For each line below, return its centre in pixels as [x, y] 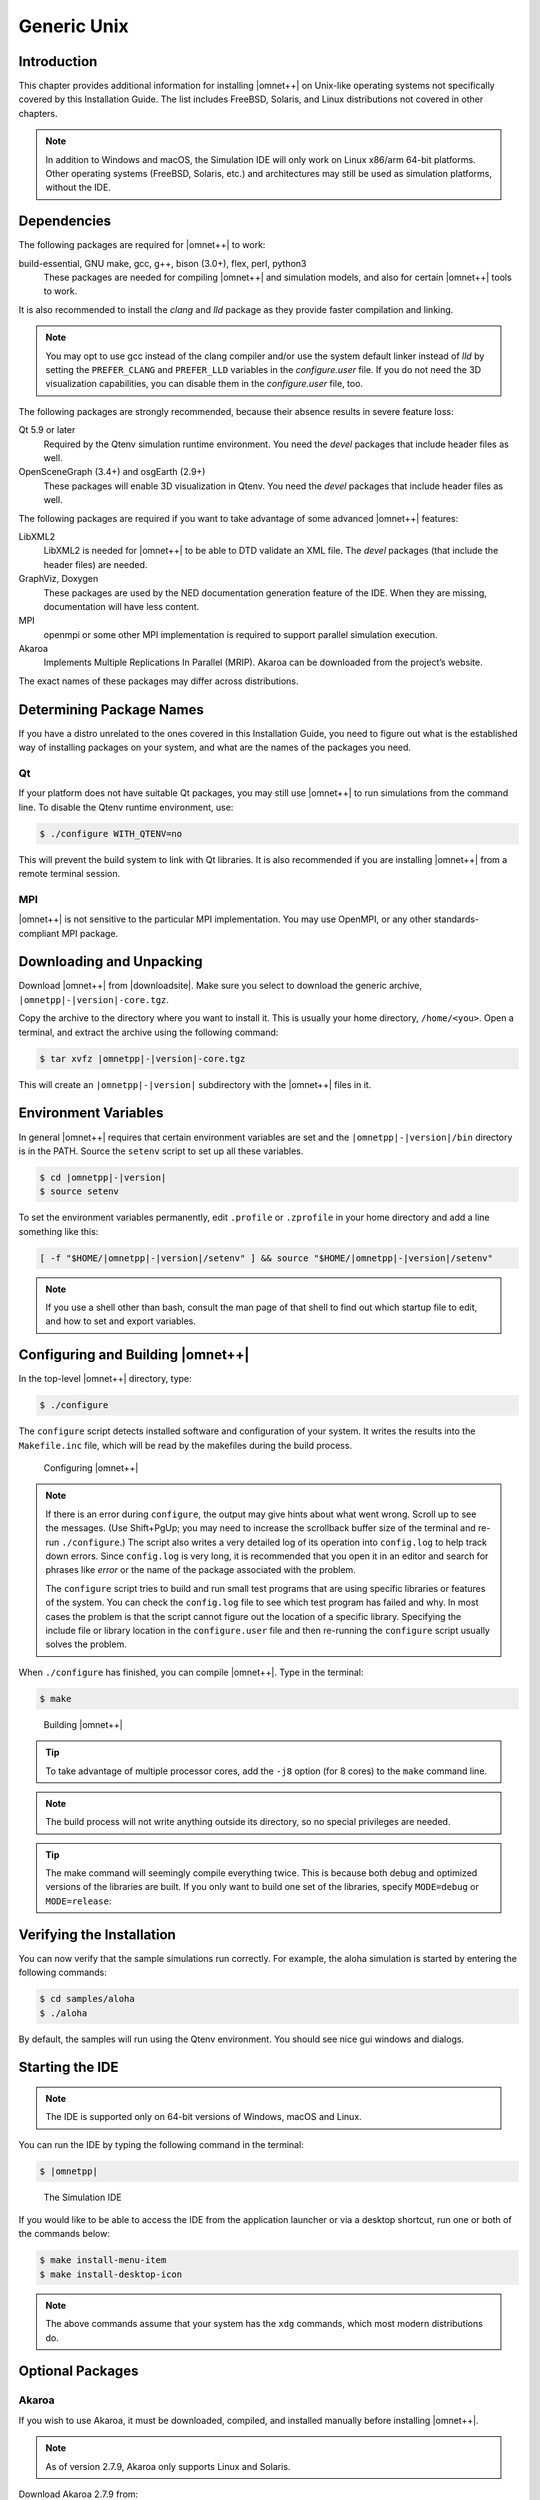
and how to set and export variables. [121, 1321]
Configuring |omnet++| [91, 1468]
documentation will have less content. [121, 606]
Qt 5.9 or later [47, 430]
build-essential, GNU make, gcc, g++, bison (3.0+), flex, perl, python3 [162, 263]
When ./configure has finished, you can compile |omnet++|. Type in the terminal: [191, 1672]
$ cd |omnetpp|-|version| [103, 1177]
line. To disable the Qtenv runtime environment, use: [126, 807]
